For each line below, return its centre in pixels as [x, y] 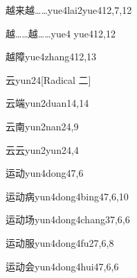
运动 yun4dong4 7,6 [45, 173]
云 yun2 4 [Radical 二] [48, 79]
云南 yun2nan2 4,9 [42, 126]
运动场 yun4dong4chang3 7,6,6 [68, 219]
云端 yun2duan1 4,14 [47, 103]
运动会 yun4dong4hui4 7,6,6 [62, 266]
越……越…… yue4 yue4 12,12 [61, 33]
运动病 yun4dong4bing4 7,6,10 [67, 196]
